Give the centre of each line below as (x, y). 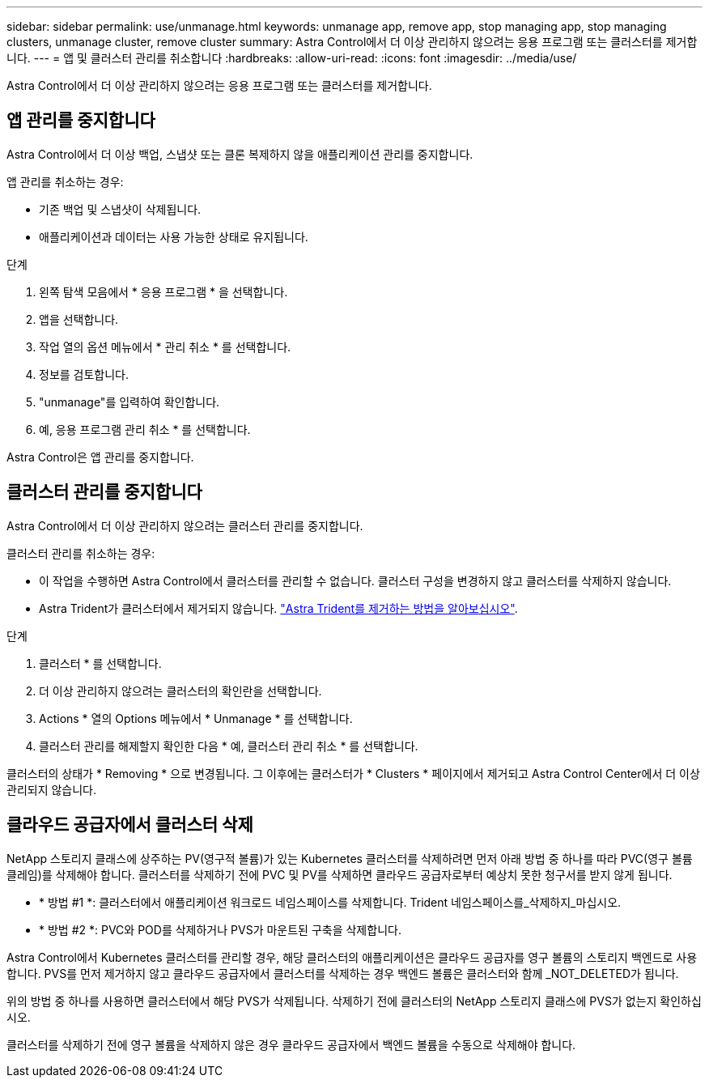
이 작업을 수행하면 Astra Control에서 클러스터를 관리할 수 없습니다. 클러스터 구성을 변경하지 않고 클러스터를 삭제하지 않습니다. (355, 580)
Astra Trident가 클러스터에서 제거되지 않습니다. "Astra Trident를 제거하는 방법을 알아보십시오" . (278, 608)
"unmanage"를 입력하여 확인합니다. (129, 402)
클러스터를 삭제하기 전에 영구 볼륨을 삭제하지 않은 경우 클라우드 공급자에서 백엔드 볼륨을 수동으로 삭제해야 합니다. (291, 1044)
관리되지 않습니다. (52, 789)
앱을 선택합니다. (79, 319)
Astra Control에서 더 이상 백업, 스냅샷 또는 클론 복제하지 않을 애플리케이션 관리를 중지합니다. (240, 154)
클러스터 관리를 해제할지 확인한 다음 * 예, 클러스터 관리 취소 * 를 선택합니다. (229, 746)
